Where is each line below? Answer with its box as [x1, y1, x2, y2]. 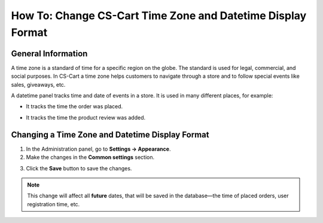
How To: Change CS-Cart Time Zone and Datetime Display [11, 9, 307, 22]
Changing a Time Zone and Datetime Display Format [11, 129, 209, 140]
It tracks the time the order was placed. [26, 103, 123, 110]
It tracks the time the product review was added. [26, 114, 146, 121]
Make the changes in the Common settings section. [26, 154, 155, 161]
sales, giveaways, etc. [11, 81, 66, 88]
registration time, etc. [27, 200, 80, 207]
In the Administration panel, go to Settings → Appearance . [26, 145, 171, 152]
